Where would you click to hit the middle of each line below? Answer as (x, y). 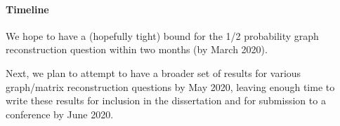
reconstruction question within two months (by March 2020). (137, 49)
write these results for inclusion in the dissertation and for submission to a (166, 100)
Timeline (27, 9)
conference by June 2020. (60, 114)
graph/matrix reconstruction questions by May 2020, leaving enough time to (170, 86)
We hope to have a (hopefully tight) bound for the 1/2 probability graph (162, 35)
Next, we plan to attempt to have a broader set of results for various (153, 72)
